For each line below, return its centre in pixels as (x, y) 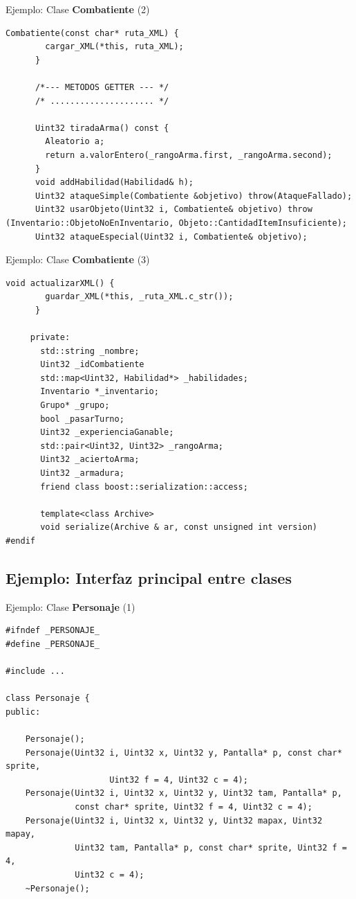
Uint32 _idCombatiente (92, 365)
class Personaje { (48, 698)
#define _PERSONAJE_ (53, 644)
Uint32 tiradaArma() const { (102, 128)
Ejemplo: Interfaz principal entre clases (149, 577)
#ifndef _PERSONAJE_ (53, 631)
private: (50, 338)
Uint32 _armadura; (82, 473)
